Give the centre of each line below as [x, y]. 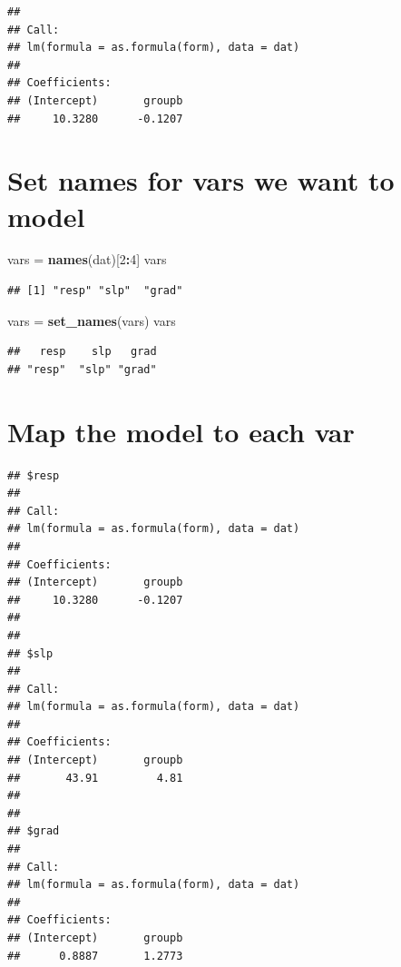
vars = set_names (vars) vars [92, 320]
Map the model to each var [181, 431]
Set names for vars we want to [201, 180]
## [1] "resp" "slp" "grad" [95, 291]
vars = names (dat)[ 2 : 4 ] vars [87, 259]
